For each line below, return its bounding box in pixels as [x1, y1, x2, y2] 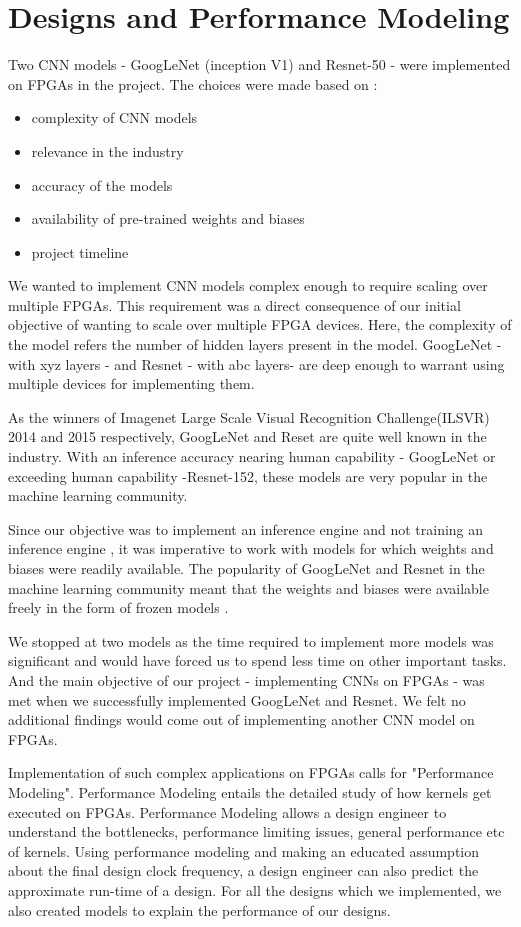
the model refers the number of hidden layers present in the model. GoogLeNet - [8, 334, 502, 355]
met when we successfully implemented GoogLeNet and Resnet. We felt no [8, 689, 466, 710]
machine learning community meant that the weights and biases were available [8, 577, 489, 598]
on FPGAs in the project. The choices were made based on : [8, 73, 378, 94]
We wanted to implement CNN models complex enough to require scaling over [8, 275, 488, 296]
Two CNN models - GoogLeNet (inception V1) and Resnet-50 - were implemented [8, 54, 511, 75]
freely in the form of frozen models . [8, 597, 229, 618]
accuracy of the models [31, 174, 173, 195]
